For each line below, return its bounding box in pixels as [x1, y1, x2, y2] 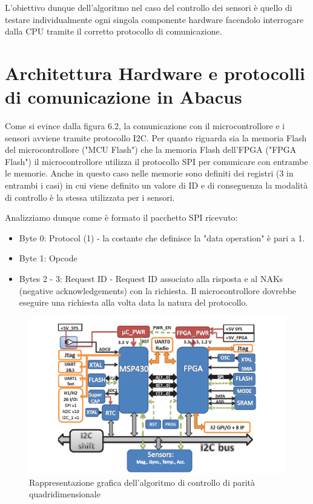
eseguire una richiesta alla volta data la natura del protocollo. [19, 296, 248, 309]
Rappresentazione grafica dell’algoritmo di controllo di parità [29, 475, 255, 488]
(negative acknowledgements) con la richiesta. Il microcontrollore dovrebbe [19, 284, 297, 297]
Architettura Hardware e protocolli [5, 60, 305, 85]
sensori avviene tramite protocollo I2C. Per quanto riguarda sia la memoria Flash [5, 131, 307, 144]
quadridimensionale [29, 488, 100, 500]
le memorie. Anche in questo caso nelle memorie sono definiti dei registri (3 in [5, 167, 294, 180]
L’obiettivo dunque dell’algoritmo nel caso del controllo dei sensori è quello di [5, 1, 292, 13]
